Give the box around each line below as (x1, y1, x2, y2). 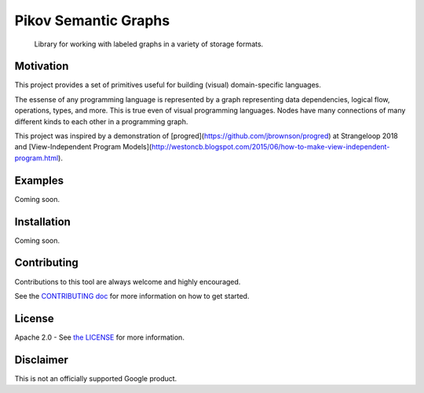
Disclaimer (14, 353, 68, 366)
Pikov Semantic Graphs (14, 12, 170, 29)
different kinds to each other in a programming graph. (14, 116, 188, 126)
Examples (14, 174, 64, 187)
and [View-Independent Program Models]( (14, 142, 152, 152)
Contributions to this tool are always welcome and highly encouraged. (14, 277, 241, 286)
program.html (14, 153, 59, 163)
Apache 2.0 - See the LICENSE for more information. (14, 332, 185, 342)
